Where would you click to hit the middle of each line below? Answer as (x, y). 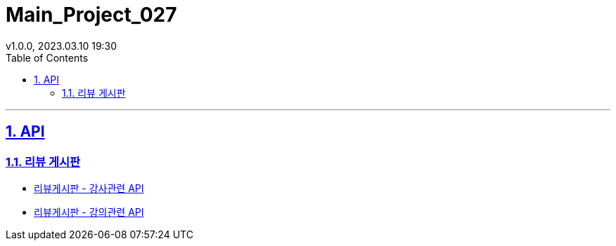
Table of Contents (47, 57)
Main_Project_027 (91, 15)
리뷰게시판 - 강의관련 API (89, 212)
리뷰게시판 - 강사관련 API (89, 188)
